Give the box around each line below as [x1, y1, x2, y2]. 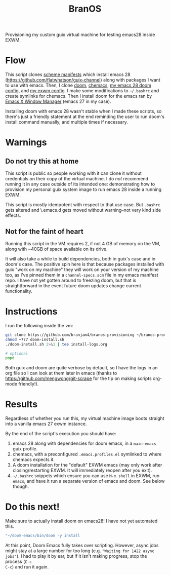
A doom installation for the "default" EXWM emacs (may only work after [12, 462, 162, 468]
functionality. [5, 288, 33, 294]
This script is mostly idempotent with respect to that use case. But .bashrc [5, 202, 160, 208]
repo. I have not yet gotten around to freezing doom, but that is [5, 277, 137, 283]
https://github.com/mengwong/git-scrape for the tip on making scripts [5, 375, 152, 381]
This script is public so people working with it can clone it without [5, 170, 142, 176]
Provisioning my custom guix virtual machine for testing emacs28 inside [5, 31, 155, 38]
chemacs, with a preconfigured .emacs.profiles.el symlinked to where [12, 451, 162, 457]
